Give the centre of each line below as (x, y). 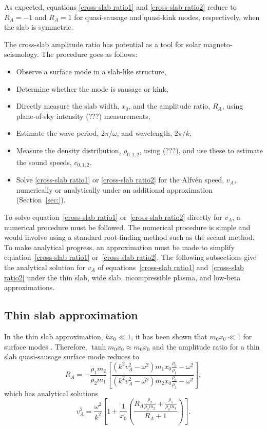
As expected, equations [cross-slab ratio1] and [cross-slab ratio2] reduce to (120, 7)
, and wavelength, (145, 133)
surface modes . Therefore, (46, 346)
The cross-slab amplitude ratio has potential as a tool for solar (103, 44)
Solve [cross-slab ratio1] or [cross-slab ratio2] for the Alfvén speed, (120, 180)
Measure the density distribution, (69, 150)
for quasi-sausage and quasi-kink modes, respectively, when (167, 17)
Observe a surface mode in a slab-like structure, (91, 71)
